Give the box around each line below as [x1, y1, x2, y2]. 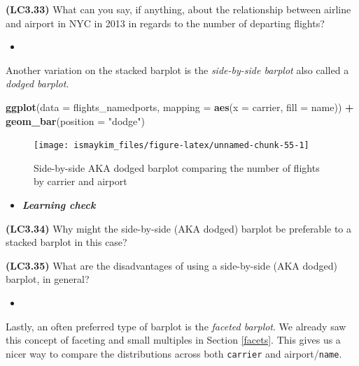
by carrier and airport [34, 174, 127, 189]
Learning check [22, 198, 96, 212]
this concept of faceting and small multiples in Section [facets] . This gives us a [6, 332, 341, 347]
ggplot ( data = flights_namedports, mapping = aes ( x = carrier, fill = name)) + [6, 99, 354, 114]
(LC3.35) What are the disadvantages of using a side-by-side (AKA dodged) [6, 258, 337, 272]
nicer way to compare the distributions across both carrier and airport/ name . [6, 346, 342, 360]
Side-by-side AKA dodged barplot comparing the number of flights [34, 160, 320, 175]
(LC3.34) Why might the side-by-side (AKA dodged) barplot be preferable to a [6, 221, 352, 235]
